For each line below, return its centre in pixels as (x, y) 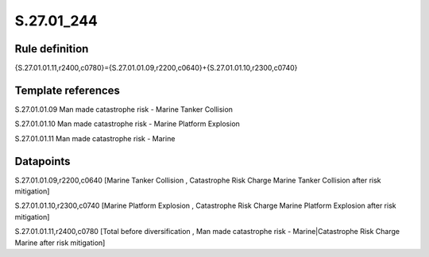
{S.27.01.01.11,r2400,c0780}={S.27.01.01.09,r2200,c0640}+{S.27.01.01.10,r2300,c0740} (156, 68)
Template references (68, 90)
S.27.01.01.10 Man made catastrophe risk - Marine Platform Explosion (127, 124)
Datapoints (43, 161)
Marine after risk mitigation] (60, 243)
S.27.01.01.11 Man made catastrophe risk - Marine (95, 138)
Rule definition (52, 49)
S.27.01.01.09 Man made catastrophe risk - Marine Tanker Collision (124, 109)
